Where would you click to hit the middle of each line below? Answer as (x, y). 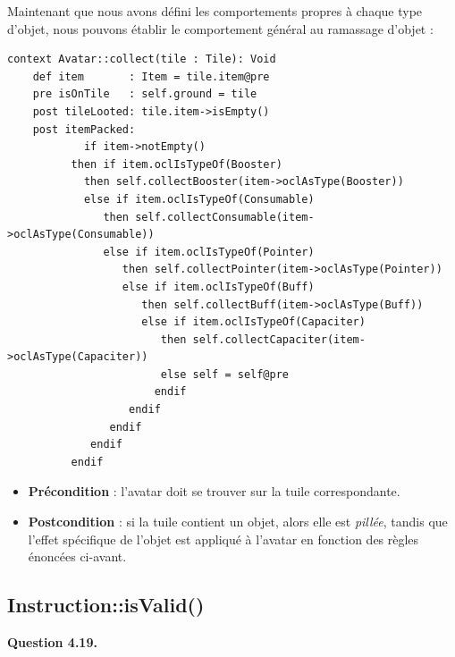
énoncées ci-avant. (77, 556)
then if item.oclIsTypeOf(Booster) (177, 164)
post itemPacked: (84, 129)
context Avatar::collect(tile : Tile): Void (142, 59)
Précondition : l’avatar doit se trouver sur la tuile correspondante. (214, 491)
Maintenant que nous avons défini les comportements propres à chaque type (215, 11)
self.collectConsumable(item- (225, 217)
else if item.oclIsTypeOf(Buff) (218, 286)
